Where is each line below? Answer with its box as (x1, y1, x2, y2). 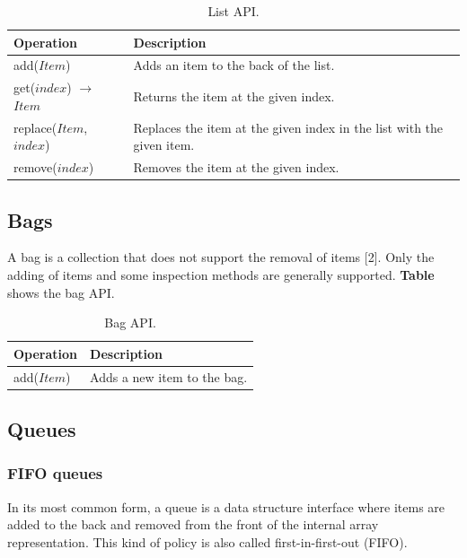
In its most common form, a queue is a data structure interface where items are (7, 497, 445, 516)
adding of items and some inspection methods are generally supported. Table (7, 266, 435, 284)
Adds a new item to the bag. (90, 367, 248, 386)
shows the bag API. (7, 283, 115, 301)
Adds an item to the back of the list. (133, 56, 335, 74)
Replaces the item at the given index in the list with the (133, 118, 444, 136)
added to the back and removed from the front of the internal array (7, 515, 379, 534)
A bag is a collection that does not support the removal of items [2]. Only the (7, 248, 435, 266)
